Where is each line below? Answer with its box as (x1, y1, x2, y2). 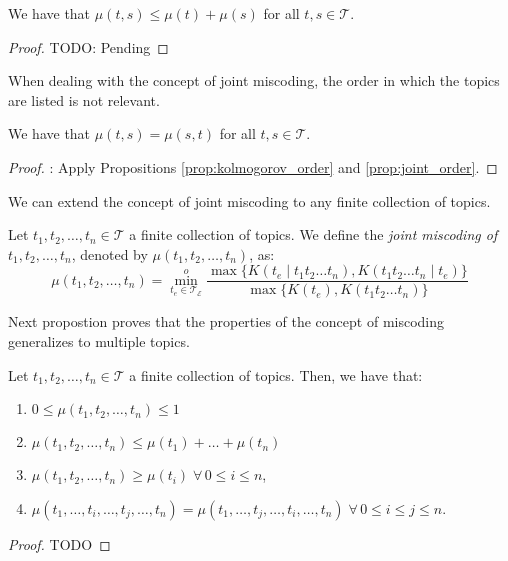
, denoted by (71, 243, 148, 264)
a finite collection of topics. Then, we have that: (129, 364, 423, 385)
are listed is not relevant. (8, 89, 160, 110)
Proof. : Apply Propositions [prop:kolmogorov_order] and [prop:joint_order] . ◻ (8, 156, 498, 177)
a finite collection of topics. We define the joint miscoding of (129, 224, 498, 245)
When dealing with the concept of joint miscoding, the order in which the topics (8, 70, 500, 91)
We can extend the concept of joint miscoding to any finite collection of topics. (8, 190, 491, 211)
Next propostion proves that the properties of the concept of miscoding (8, 311, 445, 332)
